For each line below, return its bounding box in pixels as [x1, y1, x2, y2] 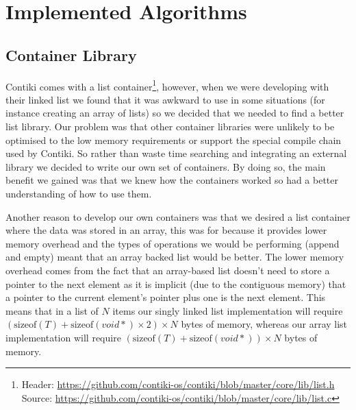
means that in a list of [5, 303, 99, 317]
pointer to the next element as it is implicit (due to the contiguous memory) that [5, 276, 346, 291]
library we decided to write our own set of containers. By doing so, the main [5, 159, 326, 173]
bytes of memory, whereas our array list [181, 317, 348, 331]
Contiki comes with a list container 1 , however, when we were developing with [5, 77, 329, 93]
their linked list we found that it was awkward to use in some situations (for [5, 92, 325, 106]
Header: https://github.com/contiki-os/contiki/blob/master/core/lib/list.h [21, 377, 335, 391]
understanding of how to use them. [5, 186, 152, 200]
